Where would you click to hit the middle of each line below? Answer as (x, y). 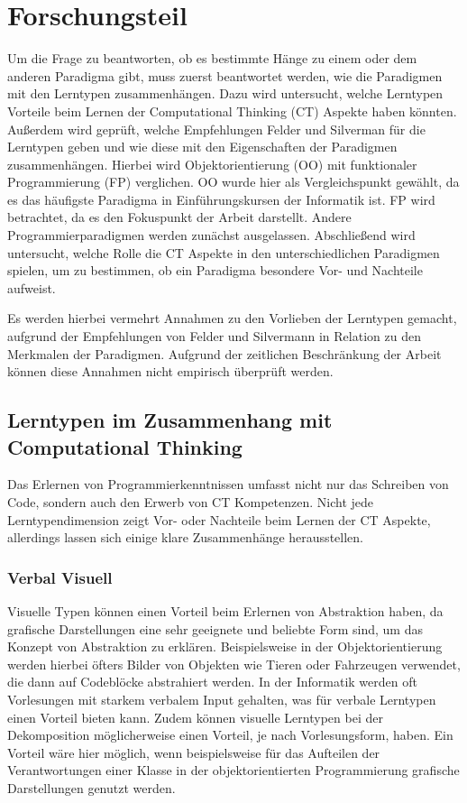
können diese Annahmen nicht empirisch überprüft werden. (170, 371)
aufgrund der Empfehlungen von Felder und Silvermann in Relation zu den (214, 336)
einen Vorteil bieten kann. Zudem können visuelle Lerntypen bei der (195, 717)
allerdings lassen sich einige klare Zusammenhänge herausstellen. (185, 537)
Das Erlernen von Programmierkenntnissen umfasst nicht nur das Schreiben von (228, 484)
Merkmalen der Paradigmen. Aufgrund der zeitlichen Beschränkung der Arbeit (224, 353)
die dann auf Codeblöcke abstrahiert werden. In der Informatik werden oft (212, 682)
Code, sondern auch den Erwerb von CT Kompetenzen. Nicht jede (190, 502)
